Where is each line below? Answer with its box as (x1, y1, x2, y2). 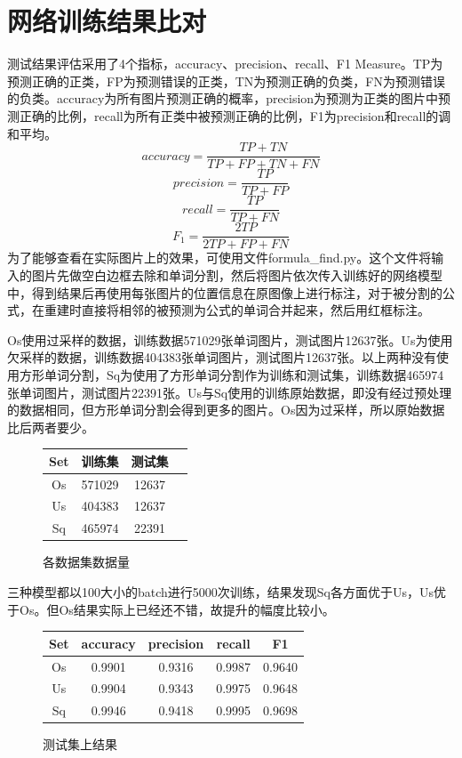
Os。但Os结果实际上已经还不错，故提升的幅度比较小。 (19, 600, 335, 618)
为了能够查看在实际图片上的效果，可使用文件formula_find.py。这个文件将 (7, 248, 432, 267)
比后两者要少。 (7, 417, 94, 436)
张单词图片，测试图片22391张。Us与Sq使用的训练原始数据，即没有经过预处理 (7, 383, 452, 401)
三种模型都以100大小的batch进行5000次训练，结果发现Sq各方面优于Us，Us (7, 583, 434, 601)
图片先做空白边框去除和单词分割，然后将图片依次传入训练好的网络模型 (31, 265, 442, 284)
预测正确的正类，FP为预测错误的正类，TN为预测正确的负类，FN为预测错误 (7, 71, 445, 90)
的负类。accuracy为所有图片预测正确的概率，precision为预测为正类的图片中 (7, 89, 439, 108)
